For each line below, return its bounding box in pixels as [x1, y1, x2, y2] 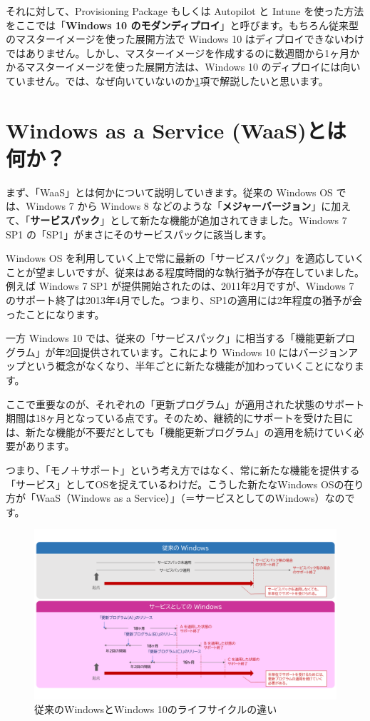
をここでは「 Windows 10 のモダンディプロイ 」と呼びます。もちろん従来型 [6, 17, 359, 32]
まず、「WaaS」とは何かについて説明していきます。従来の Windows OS [6, 184, 333, 199]
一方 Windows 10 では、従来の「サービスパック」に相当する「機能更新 [6, 331, 336, 346]
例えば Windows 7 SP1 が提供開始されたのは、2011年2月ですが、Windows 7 [6, 278, 354, 293]
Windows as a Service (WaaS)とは [6, 115, 346, 144]
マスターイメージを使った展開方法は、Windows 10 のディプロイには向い [25, 59, 361, 74]
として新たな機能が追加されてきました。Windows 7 [110, 213, 347, 228]
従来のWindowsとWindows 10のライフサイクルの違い [34, 702, 277, 717]
